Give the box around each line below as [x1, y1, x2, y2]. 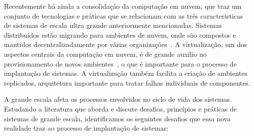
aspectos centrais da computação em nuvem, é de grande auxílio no [4, 48, 207, 59]
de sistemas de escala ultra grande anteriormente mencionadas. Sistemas [4, 20, 222, 30]
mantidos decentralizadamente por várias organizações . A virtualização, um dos [4, 39, 247, 49]
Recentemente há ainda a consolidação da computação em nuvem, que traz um [4, 1, 242, 11]
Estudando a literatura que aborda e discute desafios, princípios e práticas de [4, 103, 237, 113]
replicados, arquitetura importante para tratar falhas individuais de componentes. [4, 77, 251, 88]
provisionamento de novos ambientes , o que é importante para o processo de [4, 58, 237, 68]
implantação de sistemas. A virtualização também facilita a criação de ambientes [4, 68, 248, 78]
